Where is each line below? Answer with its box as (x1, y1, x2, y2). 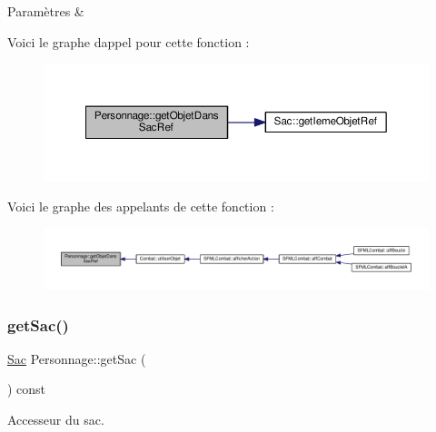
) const (7, 379, 46, 398)
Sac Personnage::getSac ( (7, 349, 146, 368)
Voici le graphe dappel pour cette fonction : (7, 32, 250, 51)
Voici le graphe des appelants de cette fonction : (7, 197, 274, 216)
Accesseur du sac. (7, 410, 104, 429)
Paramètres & (7, 2, 84, 20)
